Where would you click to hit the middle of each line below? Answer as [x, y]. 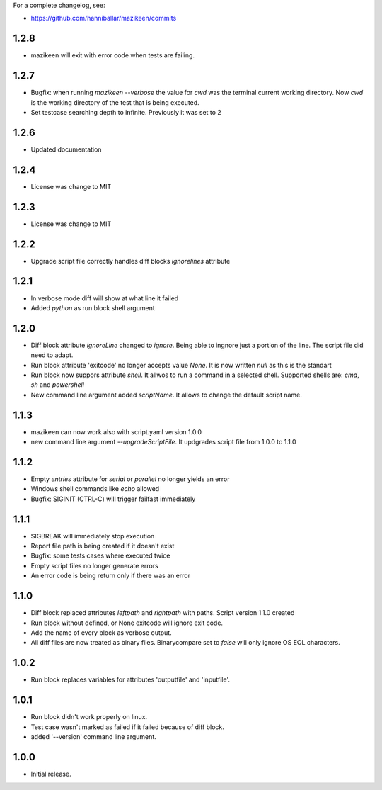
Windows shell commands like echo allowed [95, 489]
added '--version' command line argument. [94, 736]
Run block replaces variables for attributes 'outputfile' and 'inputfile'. [130, 679]
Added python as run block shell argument [93, 307]
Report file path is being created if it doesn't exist [103, 546]
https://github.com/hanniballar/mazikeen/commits [104, 18]
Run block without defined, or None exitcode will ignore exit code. [127, 623]
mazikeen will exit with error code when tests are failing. [112, 55]
